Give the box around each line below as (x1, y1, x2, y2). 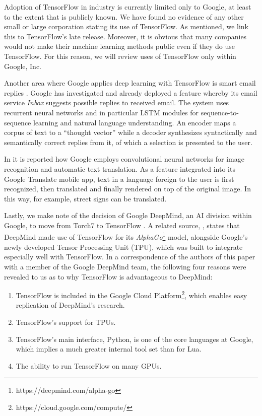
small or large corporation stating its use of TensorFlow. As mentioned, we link (4, 21, 249, 32)
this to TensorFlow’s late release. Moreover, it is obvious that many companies (4, 31, 247, 41)
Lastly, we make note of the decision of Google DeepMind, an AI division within (4, 210, 252, 221)
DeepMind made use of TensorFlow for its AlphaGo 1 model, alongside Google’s (4, 230, 248, 242)
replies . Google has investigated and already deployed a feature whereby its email (4, 87, 257, 98)
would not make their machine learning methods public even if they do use (4, 41, 235, 51)
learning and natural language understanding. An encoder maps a (33, 117, 236, 127)
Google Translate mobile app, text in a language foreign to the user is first (4, 173, 234, 184)
